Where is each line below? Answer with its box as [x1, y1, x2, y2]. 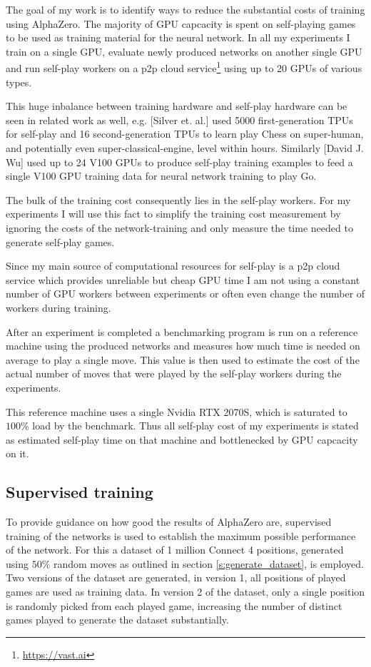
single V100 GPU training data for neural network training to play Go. [6, 168, 317, 183]
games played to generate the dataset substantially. [6, 612, 229, 627]
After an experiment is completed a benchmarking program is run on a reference [6, 324, 358, 339]
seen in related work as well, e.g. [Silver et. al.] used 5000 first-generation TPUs [6, 112, 353, 127]
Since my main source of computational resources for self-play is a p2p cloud [6, 258, 340, 273]
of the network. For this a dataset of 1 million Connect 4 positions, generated [6, 542, 344, 557]
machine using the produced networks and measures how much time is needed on [6, 338, 360, 353]
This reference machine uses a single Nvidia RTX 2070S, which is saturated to [6, 404, 347, 419]
